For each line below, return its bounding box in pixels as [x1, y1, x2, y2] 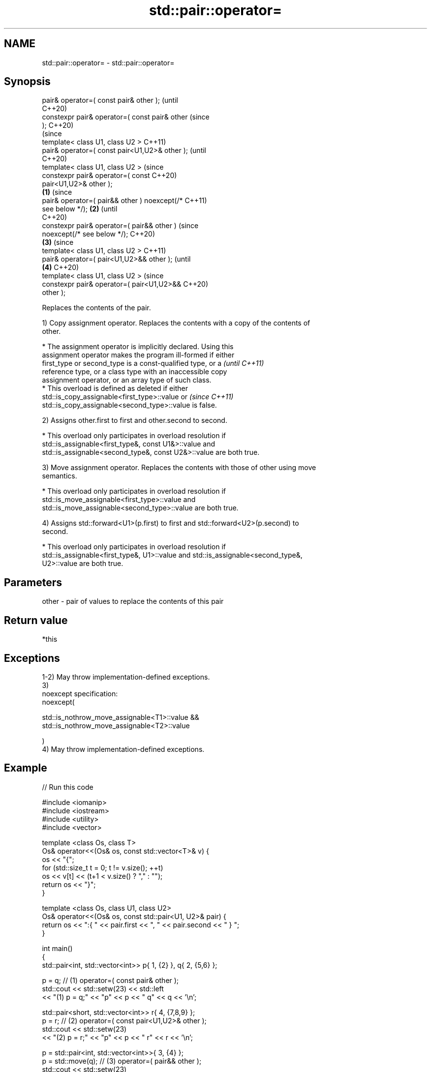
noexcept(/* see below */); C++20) [42, 230, 155, 238]
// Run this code [42, 782, 93, 791]
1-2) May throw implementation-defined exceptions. [42, 672, 210, 681]
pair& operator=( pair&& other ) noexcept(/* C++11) [42, 196, 207, 205]
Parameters [4, 576, 62, 589]
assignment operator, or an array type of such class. [42, 376, 212, 385]
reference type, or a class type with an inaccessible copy [42, 367, 227, 376]
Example [4, 762, 47, 774]
